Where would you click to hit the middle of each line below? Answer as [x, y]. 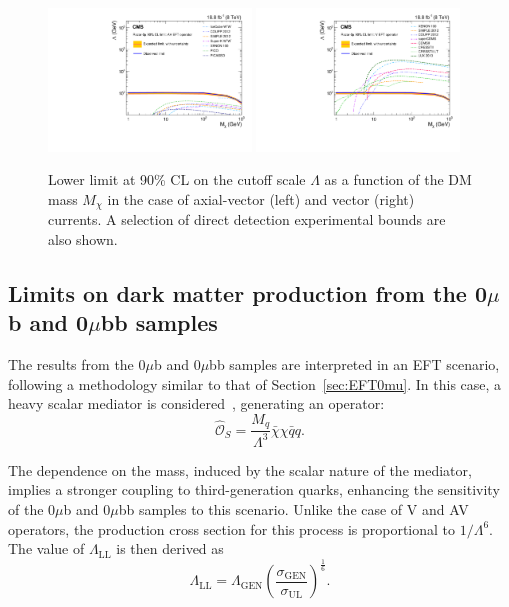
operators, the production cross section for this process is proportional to [232, 528]
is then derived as [170, 548]
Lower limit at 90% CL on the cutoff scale [177, 179]
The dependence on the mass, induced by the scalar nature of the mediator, [240, 469]
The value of [46, 548]
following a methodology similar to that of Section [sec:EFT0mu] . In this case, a [255, 383]
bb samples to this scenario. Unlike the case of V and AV [293, 509]
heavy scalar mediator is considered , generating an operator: [196, 403]
